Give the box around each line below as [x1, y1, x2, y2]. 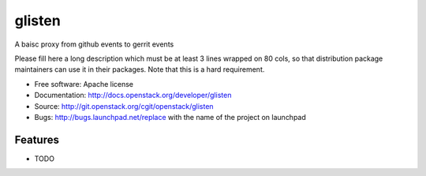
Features [14, 133, 59, 146]
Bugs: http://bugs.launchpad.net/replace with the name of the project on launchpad [34, 112, 307, 122]
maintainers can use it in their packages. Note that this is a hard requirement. [14, 65, 265, 74]
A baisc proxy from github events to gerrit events [14, 39, 174, 49]
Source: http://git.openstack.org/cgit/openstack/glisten [34, 101, 214, 110]
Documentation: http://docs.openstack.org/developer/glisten [34, 91, 232, 100]
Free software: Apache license [34, 79, 134, 88]
